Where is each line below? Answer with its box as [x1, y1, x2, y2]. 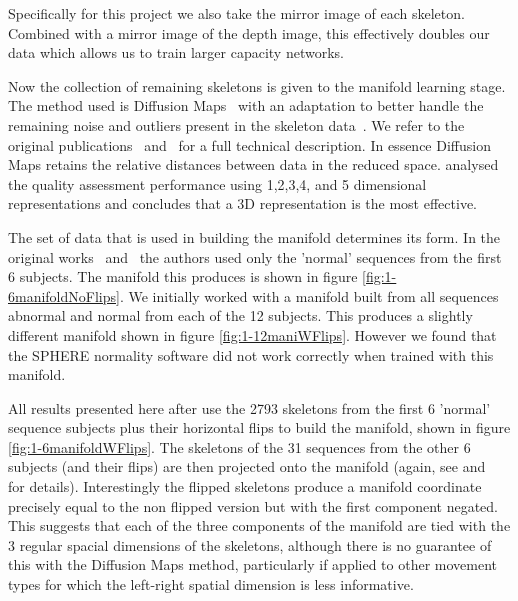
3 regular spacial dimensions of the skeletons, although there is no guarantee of [8, 534, 492, 555]
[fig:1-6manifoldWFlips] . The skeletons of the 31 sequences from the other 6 [8, 436, 471, 457]
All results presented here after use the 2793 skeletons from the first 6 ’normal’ [8, 397, 491, 418]
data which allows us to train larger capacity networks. [8, 42, 344, 63]
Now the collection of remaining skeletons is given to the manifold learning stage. [8, 75, 506, 96]
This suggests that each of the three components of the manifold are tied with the [8, 515, 511, 536]
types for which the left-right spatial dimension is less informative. [8, 574, 414, 595]
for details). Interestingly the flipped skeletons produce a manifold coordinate [8, 476, 482, 497]
